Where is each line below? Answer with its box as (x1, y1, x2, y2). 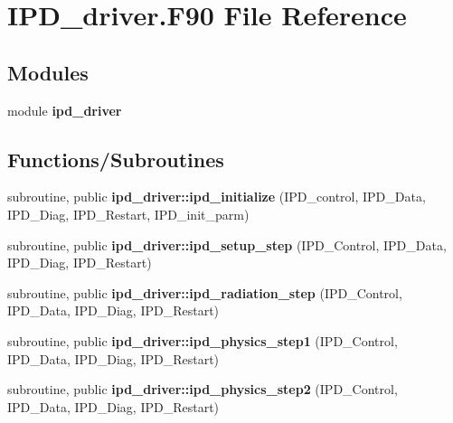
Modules (7, 58, 89, 86)
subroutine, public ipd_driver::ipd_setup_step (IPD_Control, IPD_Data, (7, 235, 447, 254)
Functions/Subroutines (7, 145, 224, 173)
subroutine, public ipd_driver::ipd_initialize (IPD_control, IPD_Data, (7, 187, 426, 206)
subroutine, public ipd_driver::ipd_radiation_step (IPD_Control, (7, 283, 402, 302)
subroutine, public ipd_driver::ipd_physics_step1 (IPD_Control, (7, 331, 398, 350)
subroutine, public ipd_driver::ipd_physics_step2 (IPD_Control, (7, 380, 398, 399)
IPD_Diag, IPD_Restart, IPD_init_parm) (7, 204, 250, 223)
